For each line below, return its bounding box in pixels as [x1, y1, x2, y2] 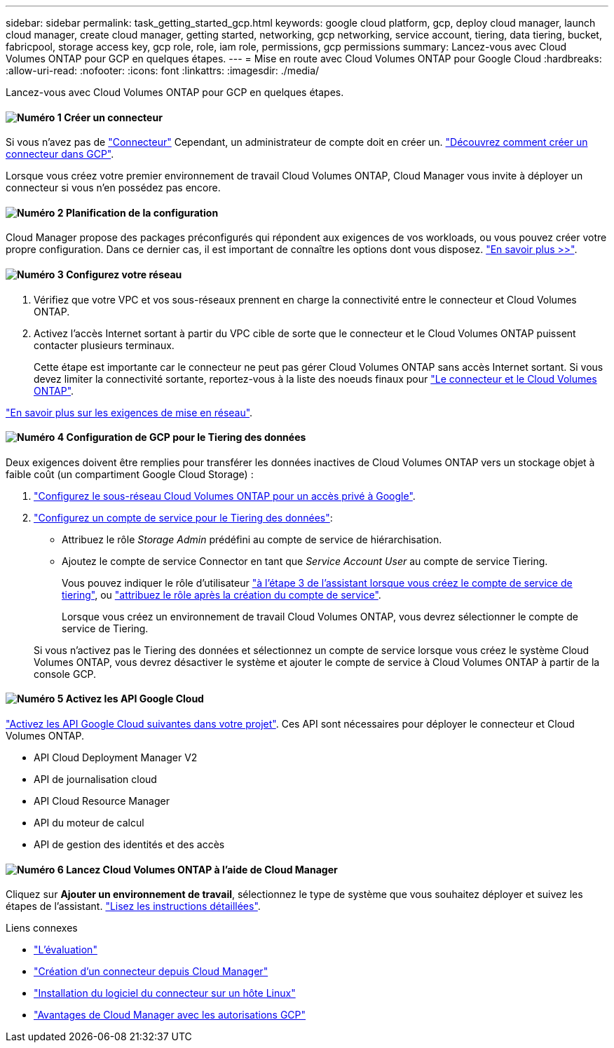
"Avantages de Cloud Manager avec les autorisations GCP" [34, 1009, 306, 1021]
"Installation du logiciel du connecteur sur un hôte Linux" [34, 987, 296, 1000]
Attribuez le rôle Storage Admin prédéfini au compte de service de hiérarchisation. [62, 533, 442, 545]
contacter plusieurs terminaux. [34, 339, 175, 351]
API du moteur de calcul [34, 817, 144, 829]
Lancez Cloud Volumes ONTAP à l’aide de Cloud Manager [66, 863, 338, 876]
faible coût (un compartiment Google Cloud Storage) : [6, 468, 254, 480]
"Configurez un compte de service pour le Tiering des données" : [34, 511, 333, 524]
